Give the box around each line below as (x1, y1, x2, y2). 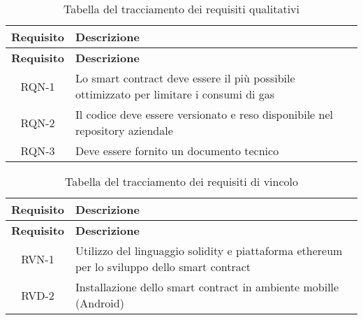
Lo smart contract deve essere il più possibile (75, 70, 295, 86)
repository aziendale (75, 122, 173, 138)
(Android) (75, 295, 124, 311)
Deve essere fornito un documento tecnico (75, 143, 279, 159)
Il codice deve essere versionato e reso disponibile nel (75, 106, 333, 122)
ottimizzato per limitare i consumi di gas (75, 86, 275, 102)
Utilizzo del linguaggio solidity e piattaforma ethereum (75, 242, 343, 259)
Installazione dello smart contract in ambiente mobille (75, 279, 339, 295)
